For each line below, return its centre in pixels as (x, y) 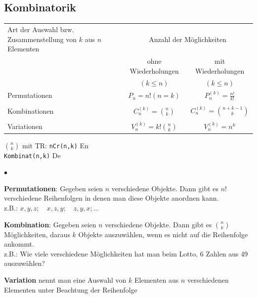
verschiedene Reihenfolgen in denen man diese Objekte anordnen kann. (111, 198)
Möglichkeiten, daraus (37, 234)
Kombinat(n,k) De (32, 155)
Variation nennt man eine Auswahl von (65, 280)
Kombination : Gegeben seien (50, 224)
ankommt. (19, 244)
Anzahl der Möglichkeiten (188, 39)
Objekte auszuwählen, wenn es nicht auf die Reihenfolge (163, 234)
